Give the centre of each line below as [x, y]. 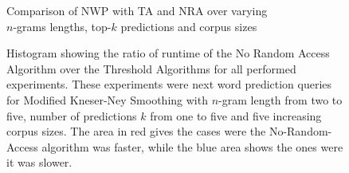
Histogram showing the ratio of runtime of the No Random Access [168, 53]
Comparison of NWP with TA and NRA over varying [137, 10]
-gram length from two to [280, 99]
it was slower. [39, 162]
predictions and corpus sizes [189, 26]
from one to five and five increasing [236, 115]
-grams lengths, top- [62, 26]
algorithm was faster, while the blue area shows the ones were [192, 146]
